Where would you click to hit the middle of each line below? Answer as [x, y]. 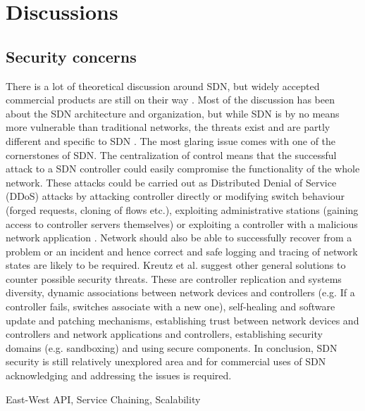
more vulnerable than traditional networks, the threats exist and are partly [168, 127]
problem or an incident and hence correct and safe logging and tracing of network [182, 251]
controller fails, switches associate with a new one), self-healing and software [171, 306]
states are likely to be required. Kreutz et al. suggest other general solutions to [176, 265]
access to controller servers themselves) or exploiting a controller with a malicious [182, 223]
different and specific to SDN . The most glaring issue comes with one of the [171, 140]
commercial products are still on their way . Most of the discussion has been [170, 100]
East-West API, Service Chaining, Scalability [103, 399]
